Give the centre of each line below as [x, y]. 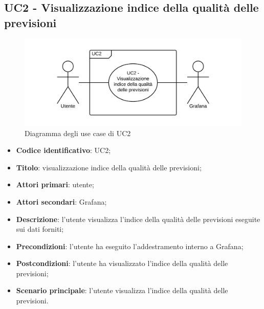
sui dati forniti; [40, 229]
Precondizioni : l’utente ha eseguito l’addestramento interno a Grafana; [130, 246]
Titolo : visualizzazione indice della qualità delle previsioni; [109, 167]
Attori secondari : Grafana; [61, 201]
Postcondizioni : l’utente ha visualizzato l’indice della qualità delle [122, 263]
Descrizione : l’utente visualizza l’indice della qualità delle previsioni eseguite [138, 219]
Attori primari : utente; [55, 184]
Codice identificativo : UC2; [63, 150]
